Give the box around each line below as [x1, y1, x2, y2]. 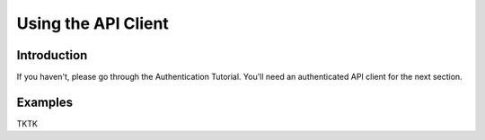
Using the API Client [16, 13, 170, 33]
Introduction [16, 48, 88, 63]
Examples [16, 94, 74, 109]
